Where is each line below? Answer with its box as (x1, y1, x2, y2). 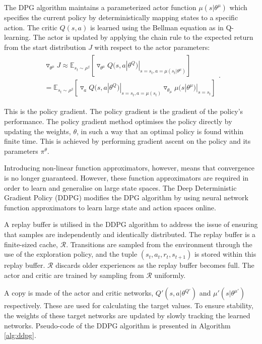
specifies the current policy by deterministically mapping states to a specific (4, 12, 238, 22)
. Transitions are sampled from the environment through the (66, 239, 252, 249)
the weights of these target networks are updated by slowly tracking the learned (4, 310, 250, 320)
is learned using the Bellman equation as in (90, 22, 224, 32)
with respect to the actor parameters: (94, 41, 210, 52)
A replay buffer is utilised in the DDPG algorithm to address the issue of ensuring (4, 219, 258, 230)
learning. (4, 32, 31, 42)
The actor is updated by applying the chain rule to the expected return (33, 32, 253, 42)
